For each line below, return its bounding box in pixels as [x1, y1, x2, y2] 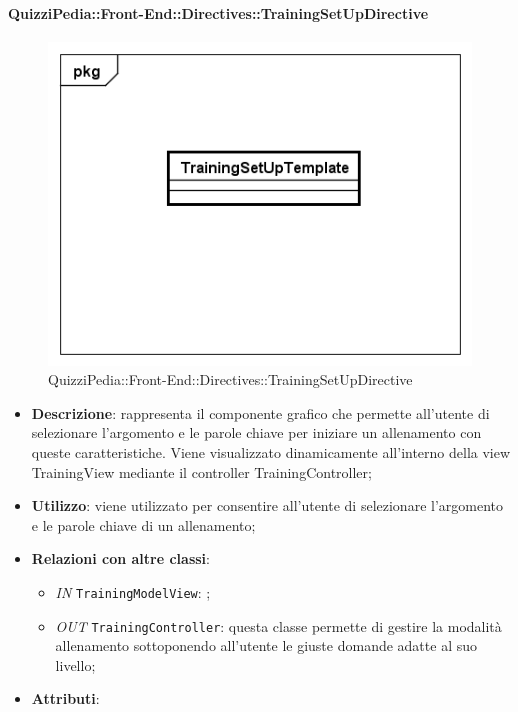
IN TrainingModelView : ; [55, 581, 211, 602]
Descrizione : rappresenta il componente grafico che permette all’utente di [31, 402, 490, 423]
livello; [55, 654, 96, 675]
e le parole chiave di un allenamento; [31, 514, 256, 535]
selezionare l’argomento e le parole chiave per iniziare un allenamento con [31, 422, 482, 443]
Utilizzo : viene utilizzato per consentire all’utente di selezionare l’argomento [31, 495, 503, 516]
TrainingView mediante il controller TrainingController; [31, 461, 372, 482]
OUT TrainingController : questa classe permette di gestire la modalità [55, 615, 502, 636]
